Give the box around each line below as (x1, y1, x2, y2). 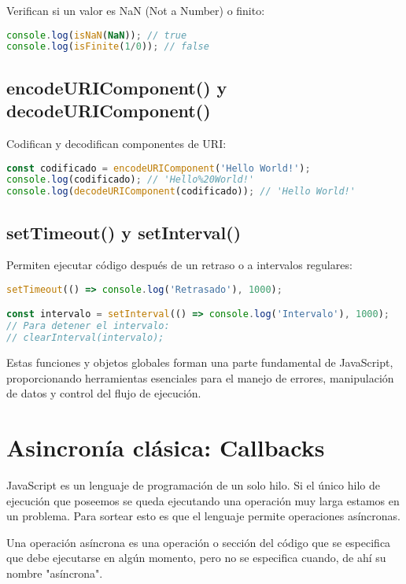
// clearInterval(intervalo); (6, 332, 164, 344)
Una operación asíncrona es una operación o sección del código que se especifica (6, 534, 391, 550)
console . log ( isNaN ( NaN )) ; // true (6, 29, 187, 41)
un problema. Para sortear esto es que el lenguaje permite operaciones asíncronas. (6, 508, 401, 524)
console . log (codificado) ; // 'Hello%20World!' (6, 174, 255, 186)
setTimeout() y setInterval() (6, 220, 242, 244)
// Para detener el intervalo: (6, 320, 170, 332)
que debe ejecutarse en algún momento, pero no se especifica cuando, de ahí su (6, 549, 386, 566)
